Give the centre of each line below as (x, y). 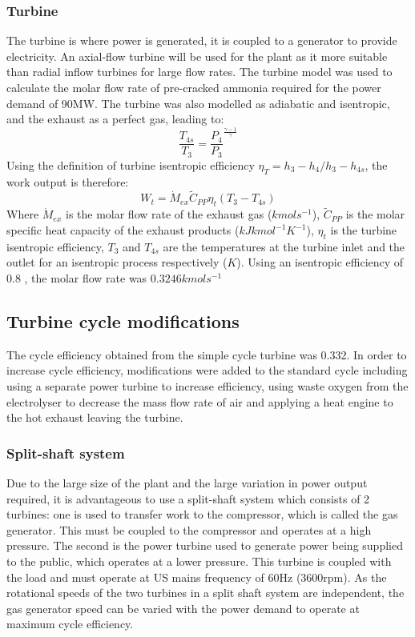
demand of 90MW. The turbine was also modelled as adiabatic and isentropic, (198, 103)
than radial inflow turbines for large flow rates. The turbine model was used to (199, 72)
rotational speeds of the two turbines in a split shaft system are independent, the (205, 593)
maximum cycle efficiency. (70, 624)
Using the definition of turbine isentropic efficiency (131, 164)
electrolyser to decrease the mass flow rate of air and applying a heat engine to (200, 401)
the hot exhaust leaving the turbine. (95, 417)
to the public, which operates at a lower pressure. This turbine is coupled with (199, 561)
